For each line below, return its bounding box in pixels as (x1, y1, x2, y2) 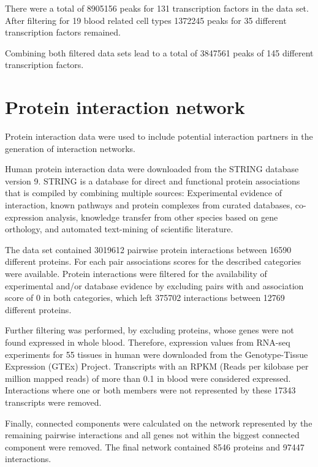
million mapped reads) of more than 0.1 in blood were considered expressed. (5, 371, 291, 384)
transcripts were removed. (5, 395, 102, 408)
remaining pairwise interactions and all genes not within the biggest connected (5, 428, 300, 441)
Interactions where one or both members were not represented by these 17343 (5, 384, 296, 397)
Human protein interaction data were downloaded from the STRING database (5, 162, 299, 175)
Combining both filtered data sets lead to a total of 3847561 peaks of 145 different (5, 46, 314, 59)
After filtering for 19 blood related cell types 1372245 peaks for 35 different (5, 13, 287, 26)
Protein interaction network (5, 94, 245, 120)
